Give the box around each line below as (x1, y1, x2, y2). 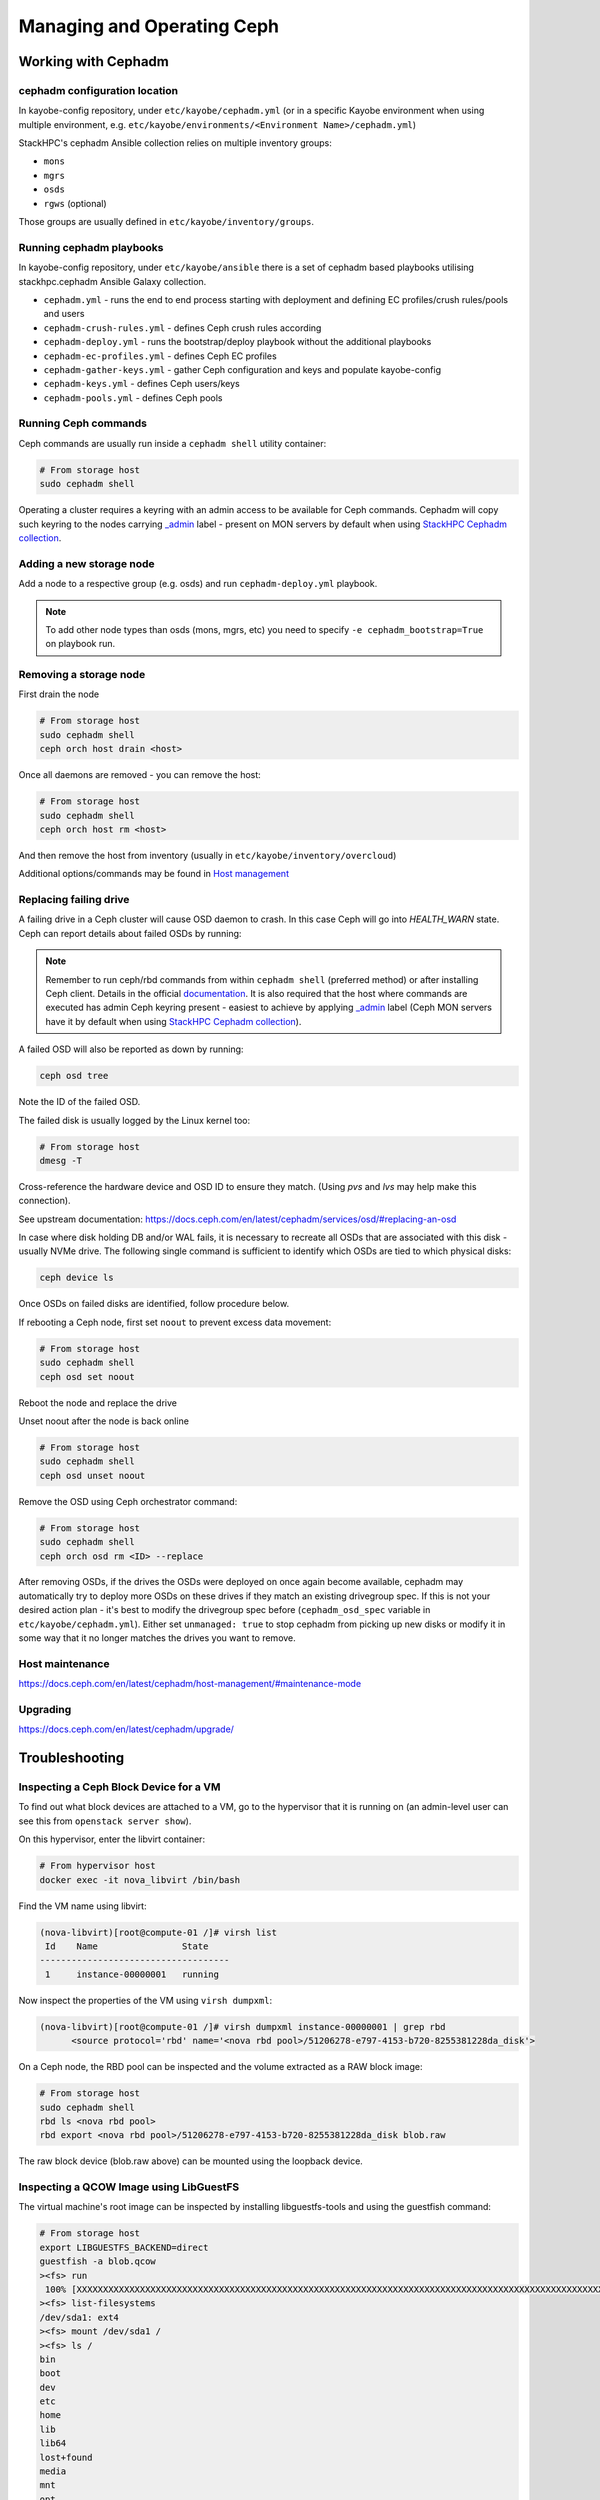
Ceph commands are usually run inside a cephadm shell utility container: (18, 437, 327, 449)
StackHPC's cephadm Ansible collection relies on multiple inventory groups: (18, 137, 332, 149)
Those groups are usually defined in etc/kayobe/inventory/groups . (18, 216, 315, 228)
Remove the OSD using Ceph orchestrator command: (18, 1495, 238, 1507)
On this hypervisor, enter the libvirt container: (18, 1833, 205, 1845)
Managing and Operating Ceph (18, 15, 280, 37)
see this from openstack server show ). (18, 1815, 192, 1827)
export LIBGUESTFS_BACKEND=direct (39, 2241, 209, 2253)
